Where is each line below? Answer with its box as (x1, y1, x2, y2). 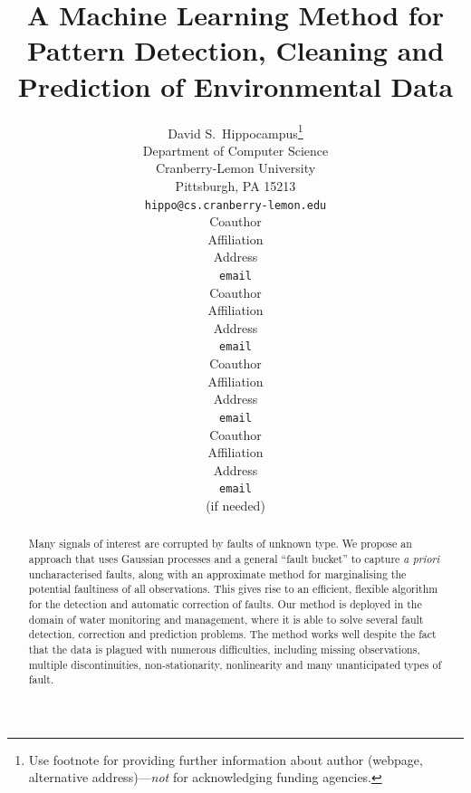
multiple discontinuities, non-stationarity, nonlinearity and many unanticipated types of (28, 656, 442, 672)
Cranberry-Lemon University (155, 158, 316, 177)
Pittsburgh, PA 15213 (175, 176, 296, 195)
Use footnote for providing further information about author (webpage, (28, 750, 423, 769)
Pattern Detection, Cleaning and (26, 32, 445, 69)
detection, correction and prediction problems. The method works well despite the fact (28, 626, 437, 642)
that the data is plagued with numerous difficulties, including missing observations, (28, 641, 420, 656)
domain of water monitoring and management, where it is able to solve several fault (28, 611, 424, 626)
